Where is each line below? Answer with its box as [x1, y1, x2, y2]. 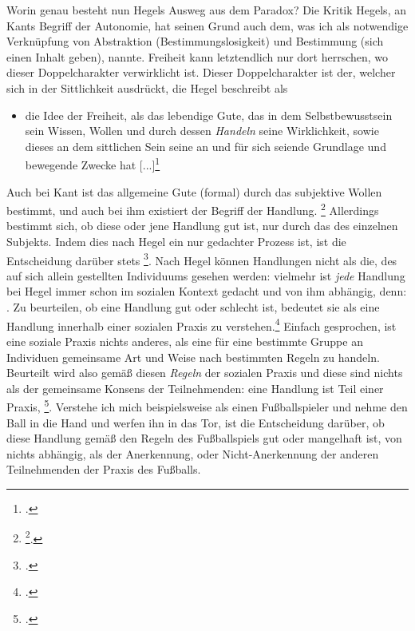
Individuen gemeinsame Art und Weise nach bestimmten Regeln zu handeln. [6, 348, 380, 365]
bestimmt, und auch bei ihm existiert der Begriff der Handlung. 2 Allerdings [6, 200, 379, 218]
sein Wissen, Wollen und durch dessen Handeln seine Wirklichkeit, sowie [25, 122, 379, 139]
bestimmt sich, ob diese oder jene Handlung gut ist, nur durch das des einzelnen [6, 217, 398, 234]
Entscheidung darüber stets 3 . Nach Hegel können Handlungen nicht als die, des [6, 249, 397, 268]
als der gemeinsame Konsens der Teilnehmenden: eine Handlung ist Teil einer [6, 379, 384, 396]
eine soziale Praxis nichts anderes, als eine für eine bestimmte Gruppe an [6, 332, 363, 349]
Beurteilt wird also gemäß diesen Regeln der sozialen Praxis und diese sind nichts [6, 364, 403, 381]
